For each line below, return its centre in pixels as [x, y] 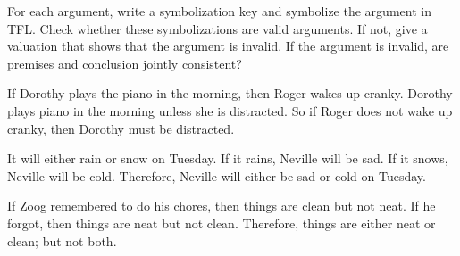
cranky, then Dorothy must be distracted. [121, 128]
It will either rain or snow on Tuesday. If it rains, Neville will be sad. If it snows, [228, 158]
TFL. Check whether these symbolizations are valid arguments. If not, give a [217, 28]
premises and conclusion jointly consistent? [125, 63]
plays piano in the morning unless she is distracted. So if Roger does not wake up [230, 110]
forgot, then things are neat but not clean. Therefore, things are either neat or [222, 223]
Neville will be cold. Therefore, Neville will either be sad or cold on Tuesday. [217, 175]
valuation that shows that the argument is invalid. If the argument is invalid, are [228, 46]
